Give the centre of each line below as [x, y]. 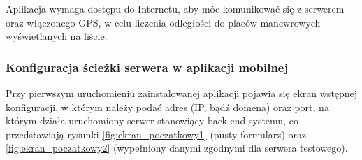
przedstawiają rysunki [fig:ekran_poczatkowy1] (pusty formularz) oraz [156, 134]
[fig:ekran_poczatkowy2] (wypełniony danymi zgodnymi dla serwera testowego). [177, 148]
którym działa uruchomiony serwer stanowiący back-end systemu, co [152, 121]
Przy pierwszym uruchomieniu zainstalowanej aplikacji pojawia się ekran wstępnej [182, 93]
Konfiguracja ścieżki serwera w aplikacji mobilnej [147, 67]
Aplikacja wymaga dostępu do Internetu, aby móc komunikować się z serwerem [175, 8]
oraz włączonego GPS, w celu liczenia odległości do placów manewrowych [163, 22]
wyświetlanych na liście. [57, 36]
